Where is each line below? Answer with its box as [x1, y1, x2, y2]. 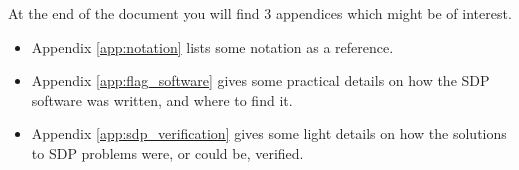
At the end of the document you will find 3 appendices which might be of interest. [8, 3, 512, 23]
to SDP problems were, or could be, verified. [31, 142, 304, 163]
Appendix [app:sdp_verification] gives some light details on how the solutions [31, 123, 507, 144]
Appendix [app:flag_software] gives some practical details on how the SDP [31, 70, 490, 91]
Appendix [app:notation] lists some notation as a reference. [31, 36, 394, 57]
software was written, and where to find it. [31, 89, 293, 110]
